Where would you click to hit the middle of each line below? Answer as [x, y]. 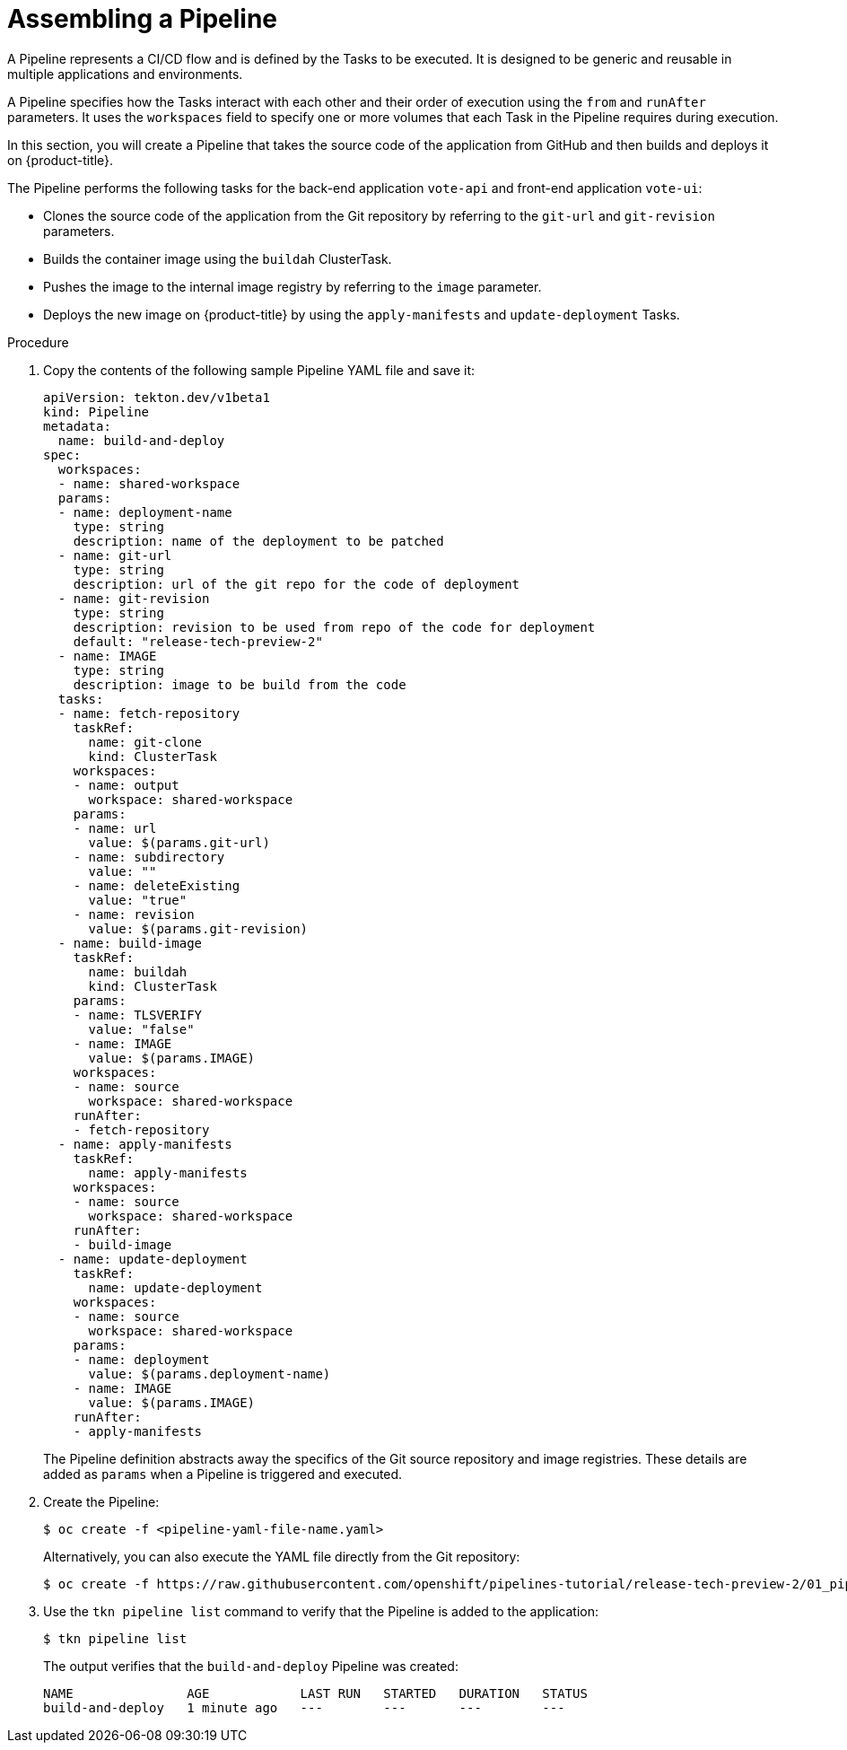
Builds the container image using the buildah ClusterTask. [218, 258]
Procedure [38, 342]
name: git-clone [145, 742]
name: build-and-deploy [141, 440]
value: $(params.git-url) [179, 842]
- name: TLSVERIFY [138, 1015]
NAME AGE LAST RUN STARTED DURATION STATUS [315, 1693]
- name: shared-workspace [149, 483]
